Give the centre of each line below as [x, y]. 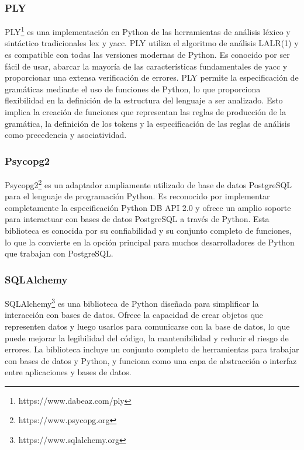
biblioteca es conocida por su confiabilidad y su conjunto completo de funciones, [148, 231]
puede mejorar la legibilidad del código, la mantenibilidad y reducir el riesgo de [147, 337]
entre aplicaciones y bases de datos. [68, 372]
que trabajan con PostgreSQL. [59, 253]
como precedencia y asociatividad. [66, 135]
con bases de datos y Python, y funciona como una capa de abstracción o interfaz [151, 360]
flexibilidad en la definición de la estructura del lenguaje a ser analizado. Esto [144, 100]
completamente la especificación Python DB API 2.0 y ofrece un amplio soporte [148, 207]
